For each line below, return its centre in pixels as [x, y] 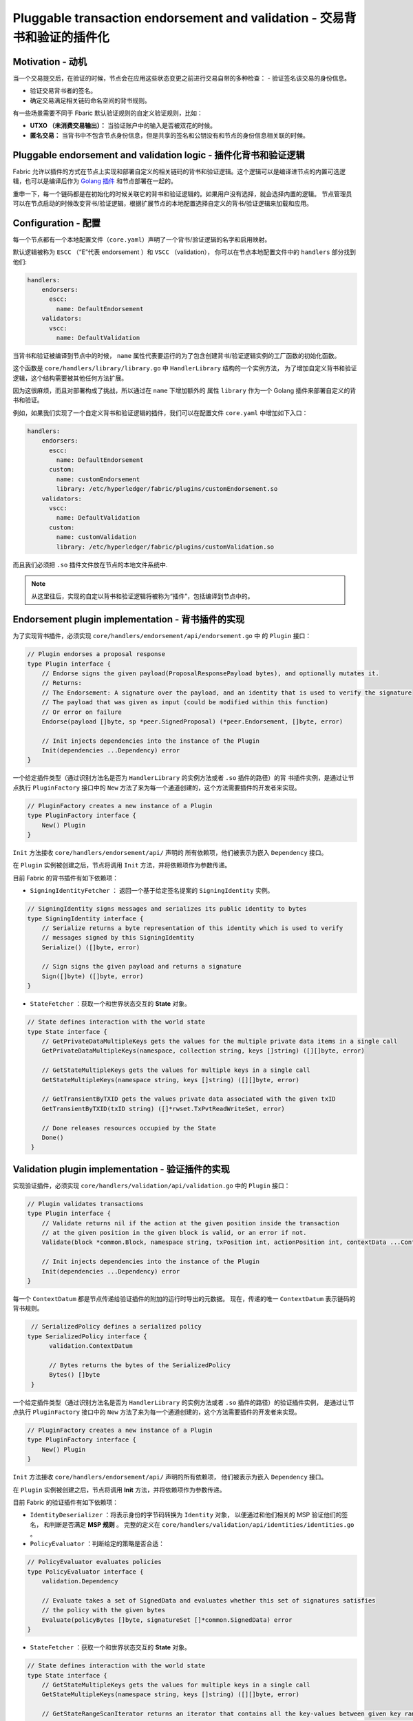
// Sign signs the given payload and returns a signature [141, 967]
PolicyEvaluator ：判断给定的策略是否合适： [97, 1544]
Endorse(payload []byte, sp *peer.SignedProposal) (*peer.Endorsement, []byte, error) [192, 721]
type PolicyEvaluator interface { [85, 1572]
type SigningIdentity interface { [85, 918]
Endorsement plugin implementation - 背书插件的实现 [129, 620]
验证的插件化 [73, 37]
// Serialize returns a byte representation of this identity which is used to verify [192, 928]
